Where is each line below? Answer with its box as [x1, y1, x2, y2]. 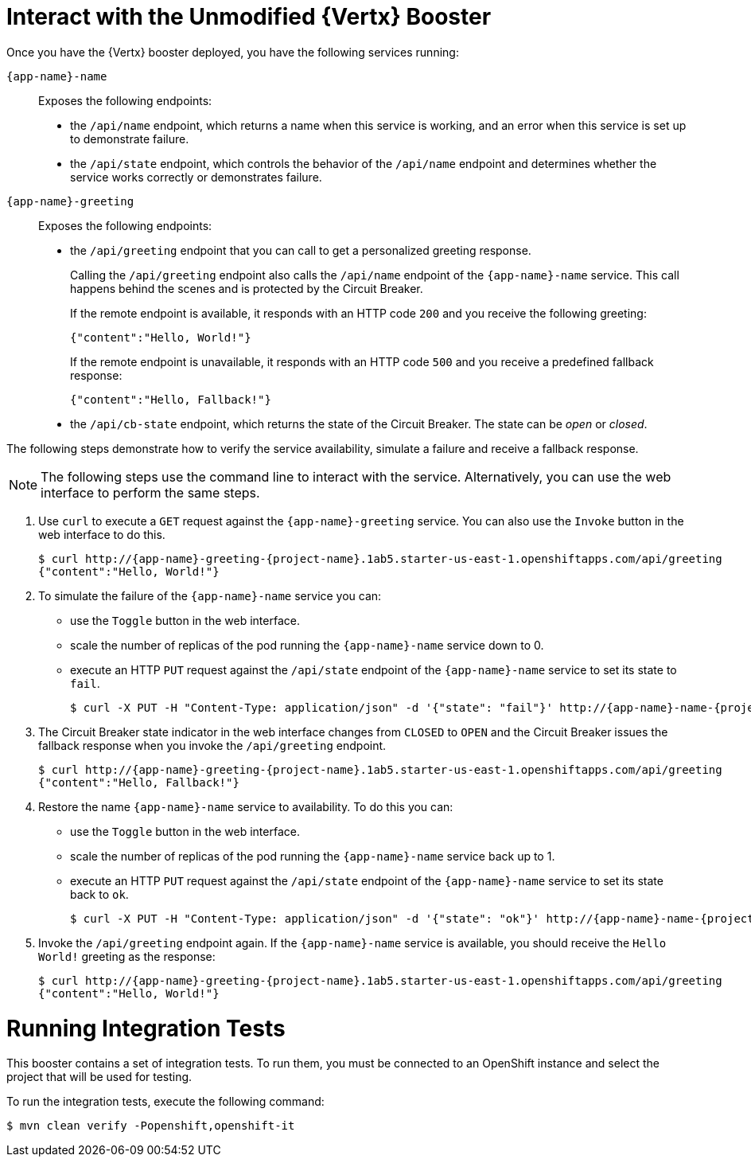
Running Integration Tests [6, 1014, 286, 1042]
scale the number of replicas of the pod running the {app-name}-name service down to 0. [70, 638, 544, 652]
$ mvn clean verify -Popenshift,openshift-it [6, 1119, 295, 1133]
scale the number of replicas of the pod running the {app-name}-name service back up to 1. [70, 849, 555, 863]
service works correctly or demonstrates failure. [70, 170, 322, 184]
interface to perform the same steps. [41, 484, 260, 501]
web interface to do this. [38, 527, 165, 541]
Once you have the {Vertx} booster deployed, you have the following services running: [6, 45, 459, 59]
